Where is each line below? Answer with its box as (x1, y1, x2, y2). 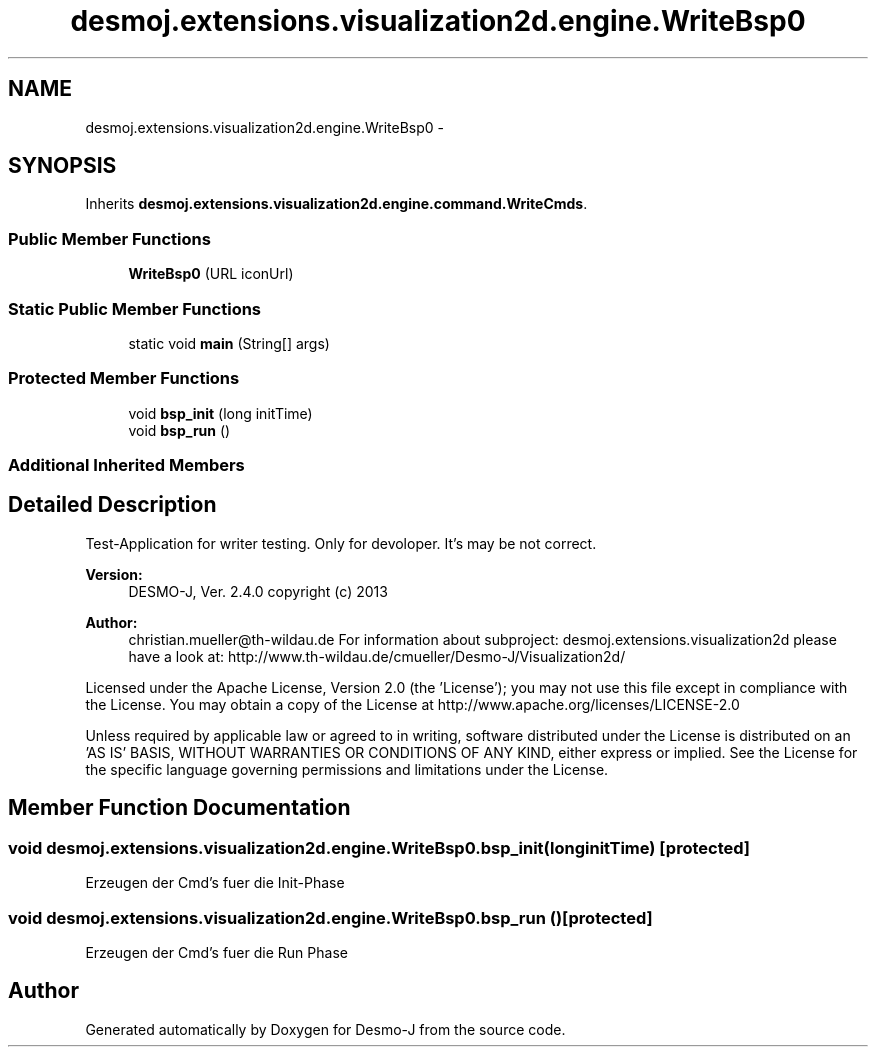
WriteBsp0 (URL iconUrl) (128, 265, 294, 283)
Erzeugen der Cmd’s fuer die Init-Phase (85, 874, 345, 892)
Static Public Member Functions (8, 298, 262, 319)
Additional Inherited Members (8, 455, 245, 476)
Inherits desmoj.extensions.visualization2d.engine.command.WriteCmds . (85, 195, 588, 213)
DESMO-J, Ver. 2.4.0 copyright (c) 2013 (128, 582, 388, 600)
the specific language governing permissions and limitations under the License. (85, 760, 609, 778)
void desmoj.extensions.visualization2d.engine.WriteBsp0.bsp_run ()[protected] (8, 907, 653, 928)
